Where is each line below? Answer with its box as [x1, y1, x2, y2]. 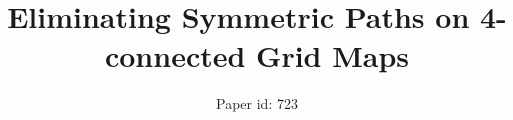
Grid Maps [256, 35, 410, 76]
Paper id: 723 [216, 93, 298, 114]
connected [104, 35, 246, 76]
